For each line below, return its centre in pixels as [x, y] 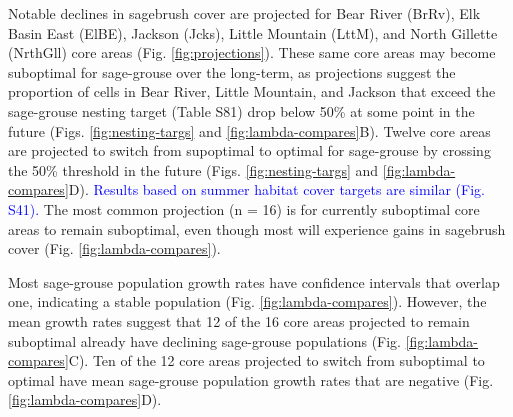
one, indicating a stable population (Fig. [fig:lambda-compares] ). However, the [247, 301]
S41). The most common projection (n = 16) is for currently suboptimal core [244, 208]
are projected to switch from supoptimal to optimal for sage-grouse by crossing [249, 150]
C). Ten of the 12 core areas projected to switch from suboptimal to [276, 360]
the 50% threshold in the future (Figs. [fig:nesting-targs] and [193, 169]
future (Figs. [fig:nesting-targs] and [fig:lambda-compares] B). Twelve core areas [249, 130]
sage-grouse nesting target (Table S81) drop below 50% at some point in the [241, 110]
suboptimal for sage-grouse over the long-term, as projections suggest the [232, 71]
